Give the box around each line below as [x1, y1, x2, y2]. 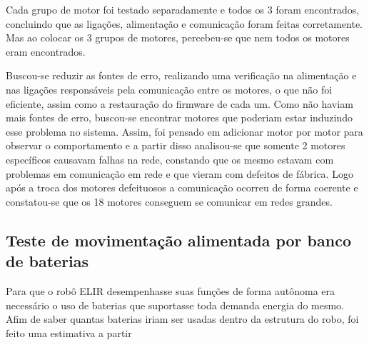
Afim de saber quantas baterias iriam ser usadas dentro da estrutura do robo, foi [6, 311, 359, 326]
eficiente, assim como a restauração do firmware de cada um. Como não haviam [6, 96, 353, 111]
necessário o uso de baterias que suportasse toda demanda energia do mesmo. [6, 297, 344, 312]
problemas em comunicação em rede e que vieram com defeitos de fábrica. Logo [6, 166, 353, 181]
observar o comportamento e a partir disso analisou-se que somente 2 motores [6, 138, 345, 153]
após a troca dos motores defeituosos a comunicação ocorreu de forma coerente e [6, 180, 358, 195]
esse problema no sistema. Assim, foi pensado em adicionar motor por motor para [6, 124, 363, 139]
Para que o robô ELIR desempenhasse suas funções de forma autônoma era [6, 283, 335, 298]
